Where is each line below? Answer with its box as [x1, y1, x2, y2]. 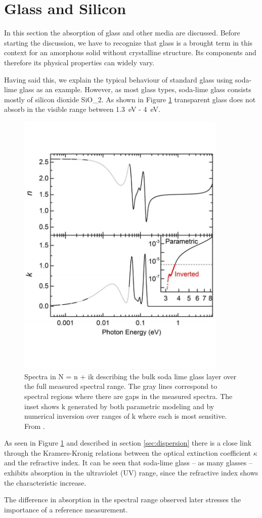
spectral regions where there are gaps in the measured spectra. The [24, 390, 233, 401]
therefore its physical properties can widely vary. [4, 57, 154, 67]
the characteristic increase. [4, 477, 86, 488]
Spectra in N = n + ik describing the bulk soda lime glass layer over [24, 371, 237, 381]
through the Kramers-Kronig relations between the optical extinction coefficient [4, 447, 251, 458]
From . [24, 420, 45, 431]
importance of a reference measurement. [4, 504, 128, 514]
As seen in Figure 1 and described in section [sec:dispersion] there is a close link [4, 437, 252, 448]
